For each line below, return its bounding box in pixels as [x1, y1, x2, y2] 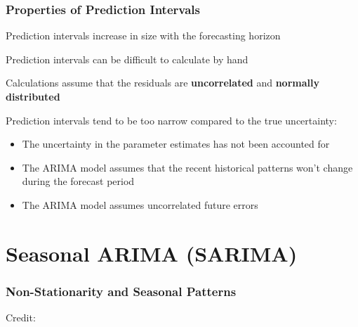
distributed [6, 89, 60, 103]
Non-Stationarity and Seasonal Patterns [6, 282, 237, 300]
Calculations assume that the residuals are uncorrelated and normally [6, 75, 319, 90]
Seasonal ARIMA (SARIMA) [6, 238, 298, 267]
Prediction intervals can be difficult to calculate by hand [6, 51, 248, 66]
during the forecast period [22, 174, 135, 188]
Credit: [6, 310, 36, 325]
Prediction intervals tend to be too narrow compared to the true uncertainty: [6, 113, 337, 127]
